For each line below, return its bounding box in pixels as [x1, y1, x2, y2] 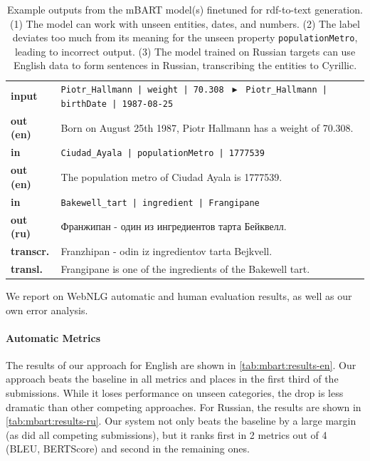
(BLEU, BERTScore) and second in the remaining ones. [6, 441, 250, 456]
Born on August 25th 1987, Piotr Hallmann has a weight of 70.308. [60, 120, 354, 135]
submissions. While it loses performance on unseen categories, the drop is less [6, 385, 344, 400]
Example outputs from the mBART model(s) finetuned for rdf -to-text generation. [7, 2, 363, 16]
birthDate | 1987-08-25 [60, 98, 174, 109]
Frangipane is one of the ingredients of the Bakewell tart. [60, 261, 310, 276]
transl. [11, 261, 43, 276]
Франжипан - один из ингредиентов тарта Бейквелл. [60, 219, 287, 234]
